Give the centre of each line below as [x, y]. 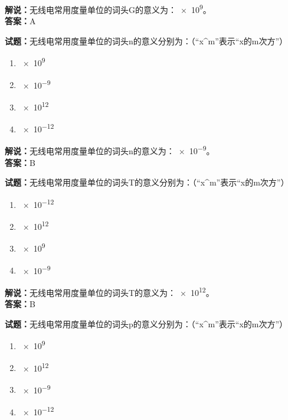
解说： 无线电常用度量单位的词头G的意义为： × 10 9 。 [108, 9]
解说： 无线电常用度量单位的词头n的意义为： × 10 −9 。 [110, 150]
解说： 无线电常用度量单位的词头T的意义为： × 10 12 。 [109, 291]
